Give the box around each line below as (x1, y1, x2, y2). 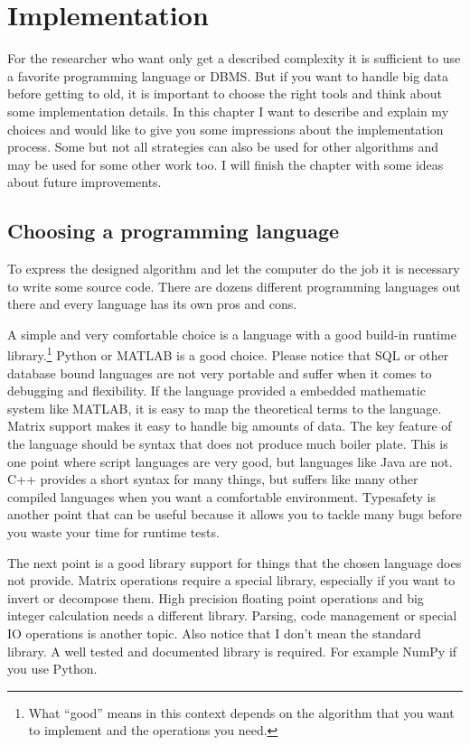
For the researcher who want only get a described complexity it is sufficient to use (7, 49, 461, 68)
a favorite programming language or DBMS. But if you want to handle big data (7, 66, 449, 85)
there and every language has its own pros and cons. (7, 294, 297, 313)
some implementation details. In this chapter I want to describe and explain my (7, 101, 449, 120)
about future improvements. (7, 172, 162, 191)
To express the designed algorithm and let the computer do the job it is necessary (7, 259, 460, 278)
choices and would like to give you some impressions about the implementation (7, 119, 444, 138)
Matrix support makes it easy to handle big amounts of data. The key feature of (7, 416, 452, 435)
